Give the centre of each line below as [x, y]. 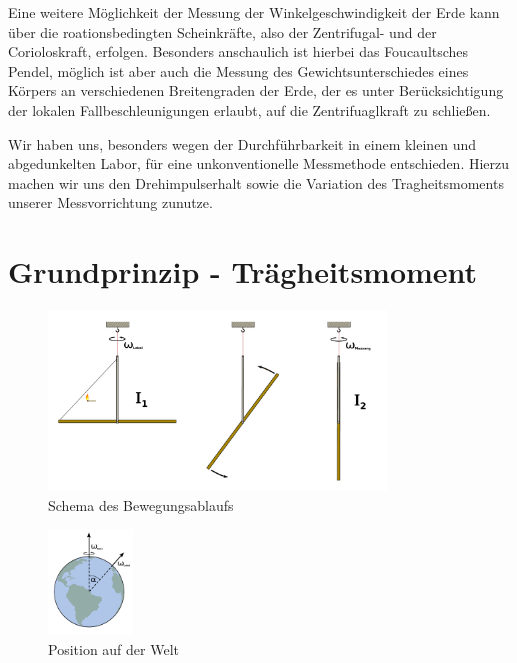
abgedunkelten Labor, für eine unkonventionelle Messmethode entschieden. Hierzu [259, 163]
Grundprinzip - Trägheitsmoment [243, 271]
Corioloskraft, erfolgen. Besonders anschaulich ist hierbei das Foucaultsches [238, 51]
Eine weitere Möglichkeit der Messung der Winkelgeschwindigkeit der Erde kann [254, 12]
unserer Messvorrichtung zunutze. [110, 202]
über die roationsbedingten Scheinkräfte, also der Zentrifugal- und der [222, 31]
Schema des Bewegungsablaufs [141, 504]
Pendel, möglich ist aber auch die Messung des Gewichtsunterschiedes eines [238, 70]
